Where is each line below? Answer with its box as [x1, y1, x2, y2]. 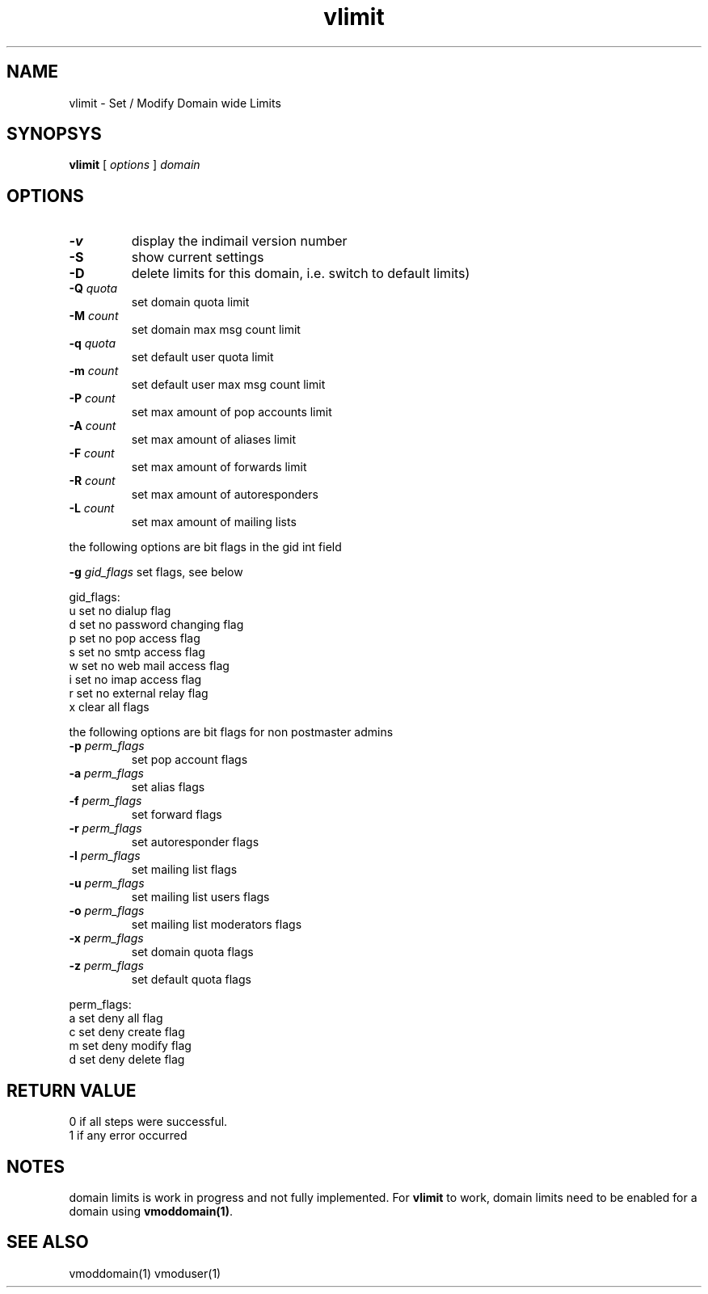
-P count [69, 391, 116, 406]
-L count [69, 501, 115, 516]
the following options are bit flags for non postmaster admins [69, 725, 394, 740]
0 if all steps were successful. [69, 1115, 228, 1129]
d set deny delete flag [69, 1052, 185, 1067]
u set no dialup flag [69, 604, 171, 618]
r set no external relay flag [69, 686, 209, 701]
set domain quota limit [131, 295, 250, 310]
